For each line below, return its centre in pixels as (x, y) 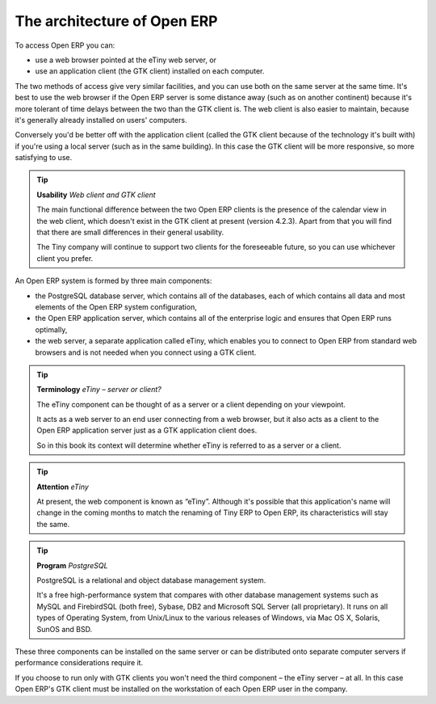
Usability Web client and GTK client (96, 195)
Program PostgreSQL (72, 565)
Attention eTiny (63, 487)
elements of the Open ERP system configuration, (116, 306)
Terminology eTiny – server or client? (99, 390)
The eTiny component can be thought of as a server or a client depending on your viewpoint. (191, 404)
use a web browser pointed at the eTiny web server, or (126, 60)
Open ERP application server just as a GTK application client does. (147, 430)
